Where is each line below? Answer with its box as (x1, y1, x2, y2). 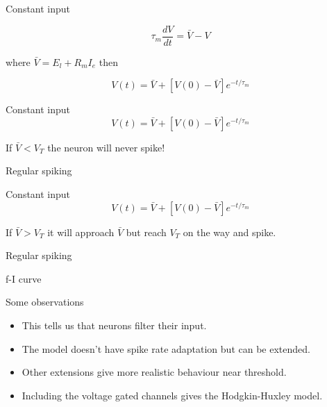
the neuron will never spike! (47, 140, 165, 154)
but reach (126, 224, 167, 239)
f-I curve (6, 271, 42, 285)
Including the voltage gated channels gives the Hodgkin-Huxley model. (22, 388, 323, 402)
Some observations (6, 294, 84, 309)
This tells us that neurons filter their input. (22, 318, 207, 332)
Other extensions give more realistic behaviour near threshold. (22, 365, 287, 379)
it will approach (47, 224, 115, 239)
